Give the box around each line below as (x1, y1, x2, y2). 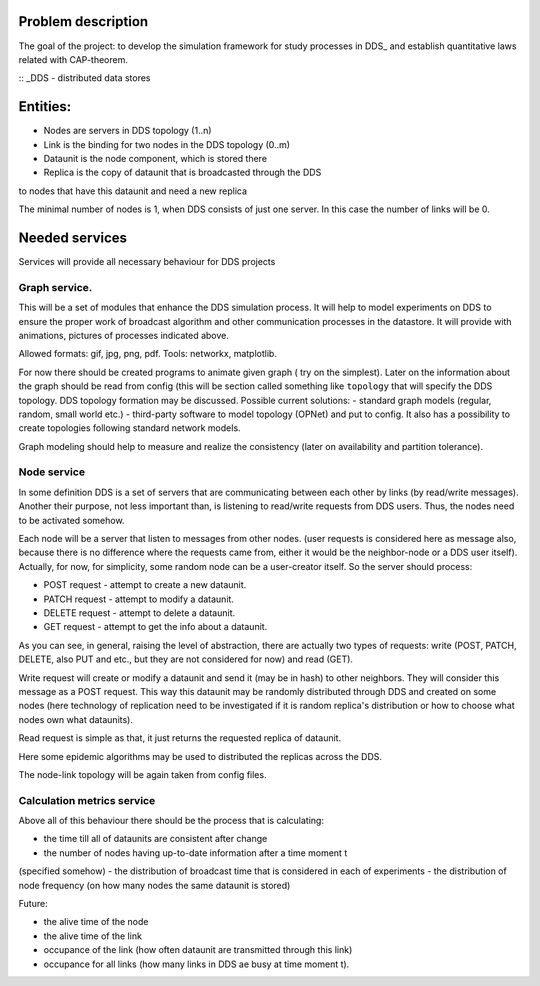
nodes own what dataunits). (18, 713, 134, 725)
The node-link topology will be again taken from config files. (18, 768, 267, 780)
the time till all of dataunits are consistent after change (43, 833, 268, 845)
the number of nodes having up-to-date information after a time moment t (43, 846, 348, 859)
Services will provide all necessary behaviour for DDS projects (18, 256, 276, 268)
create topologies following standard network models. (18, 422, 241, 434)
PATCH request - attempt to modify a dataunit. (43, 593, 235, 605)
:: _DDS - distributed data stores (18, 72, 151, 84)
